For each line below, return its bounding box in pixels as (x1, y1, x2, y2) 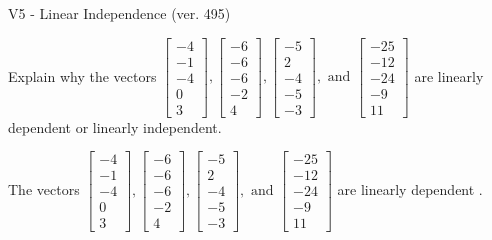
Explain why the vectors (8, 65, 157, 86)
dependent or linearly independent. (8, 116, 222, 137)
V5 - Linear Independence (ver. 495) (8, 3, 231, 23)
